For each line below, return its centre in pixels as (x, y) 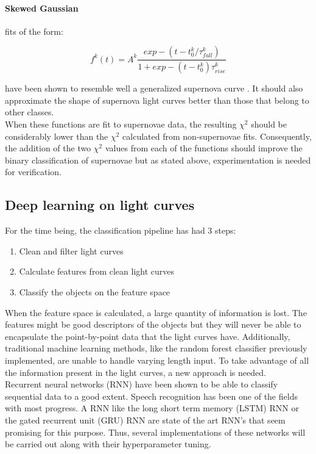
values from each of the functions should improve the (204, 148)
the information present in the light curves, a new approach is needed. (135, 372)
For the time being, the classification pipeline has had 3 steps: (121, 230)
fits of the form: (34, 31)
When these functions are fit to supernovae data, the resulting (121, 124)
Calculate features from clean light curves (97, 271)
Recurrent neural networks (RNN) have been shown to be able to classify (142, 384)
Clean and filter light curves (71, 250)
